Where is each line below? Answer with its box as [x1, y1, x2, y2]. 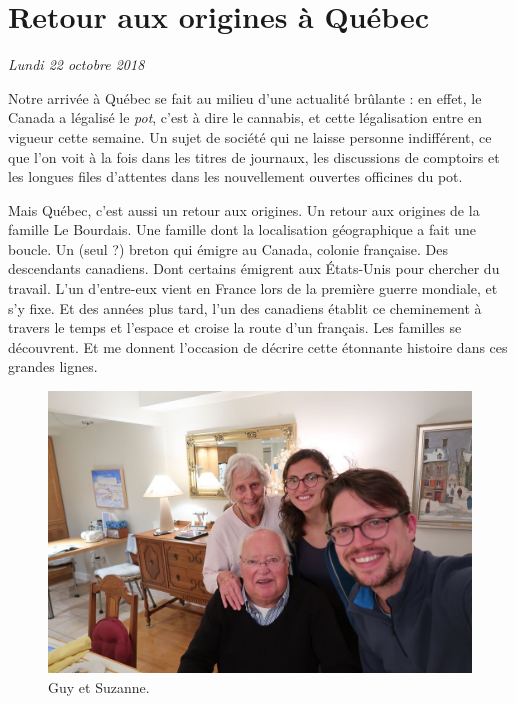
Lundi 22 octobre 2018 [8, 54, 145, 75]
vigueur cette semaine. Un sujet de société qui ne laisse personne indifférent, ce [8, 126, 492, 147]
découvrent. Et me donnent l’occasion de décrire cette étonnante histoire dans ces [8, 336, 508, 357]
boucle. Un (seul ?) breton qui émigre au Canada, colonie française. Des [8, 238, 448, 259]
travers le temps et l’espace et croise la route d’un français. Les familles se [8, 317, 462, 338]
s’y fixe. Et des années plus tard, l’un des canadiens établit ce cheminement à [8, 297, 482, 318]
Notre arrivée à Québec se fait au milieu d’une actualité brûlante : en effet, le [8, 87, 482, 108]
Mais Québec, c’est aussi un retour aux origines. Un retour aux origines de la [8, 199, 480, 220]
